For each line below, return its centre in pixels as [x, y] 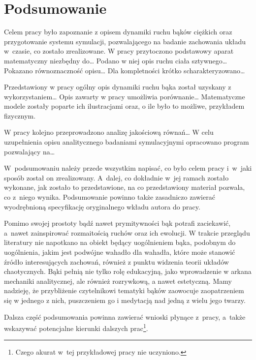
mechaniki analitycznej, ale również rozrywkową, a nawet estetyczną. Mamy [118, 281]
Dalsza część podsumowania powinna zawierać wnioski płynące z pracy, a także [125, 316]
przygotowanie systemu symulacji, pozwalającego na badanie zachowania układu [125, 41]
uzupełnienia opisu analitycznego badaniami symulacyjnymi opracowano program [127, 142]
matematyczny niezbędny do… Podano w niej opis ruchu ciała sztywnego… [116, 60]
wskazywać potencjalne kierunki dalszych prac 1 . [76, 327]
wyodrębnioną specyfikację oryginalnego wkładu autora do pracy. [102, 206]
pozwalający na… [30, 151]
